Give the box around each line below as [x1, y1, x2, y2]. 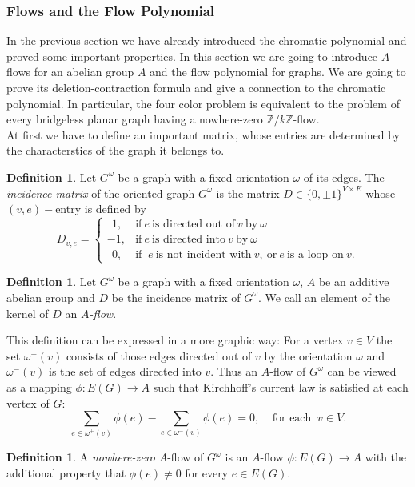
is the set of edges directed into [49, 363, 202, 380]
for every [185, 464, 229, 481]
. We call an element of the [258, 288, 390, 305]
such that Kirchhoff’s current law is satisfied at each [153, 378, 409, 395]
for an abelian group [34, 63, 134, 80]
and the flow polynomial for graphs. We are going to [150, 63, 406, 80]
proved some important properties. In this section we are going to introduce [6, 47, 378, 64]
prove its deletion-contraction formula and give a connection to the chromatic [6, 79, 386, 95]
